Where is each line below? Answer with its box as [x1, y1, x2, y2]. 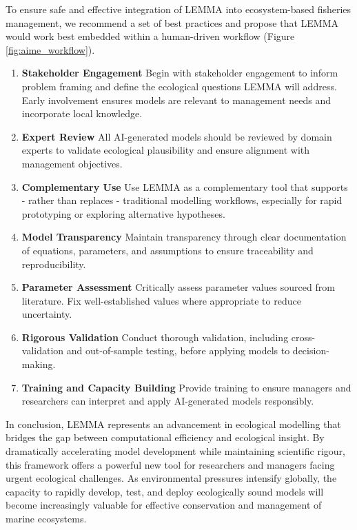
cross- [291, 329, 316, 344]
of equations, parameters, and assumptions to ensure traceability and [21, 243, 314, 257]
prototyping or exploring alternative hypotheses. [21, 206, 225, 221]
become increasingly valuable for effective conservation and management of [6, 498, 322, 512]
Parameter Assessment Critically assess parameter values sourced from [21, 280, 335, 294]
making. [21, 357, 56, 371]
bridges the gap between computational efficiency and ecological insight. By [6, 430, 325, 445]
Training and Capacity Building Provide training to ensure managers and [21, 380, 351, 394]
